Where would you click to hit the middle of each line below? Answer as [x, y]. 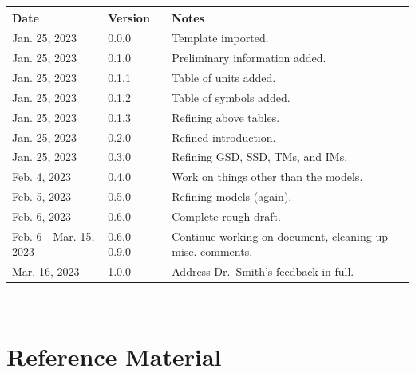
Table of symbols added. [231, 97]
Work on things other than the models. [267, 177]
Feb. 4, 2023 [42, 177]
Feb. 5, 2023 [42, 196]
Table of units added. [224, 78]
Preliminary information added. [249, 58]
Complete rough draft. [226, 216]
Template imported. [220, 38]
